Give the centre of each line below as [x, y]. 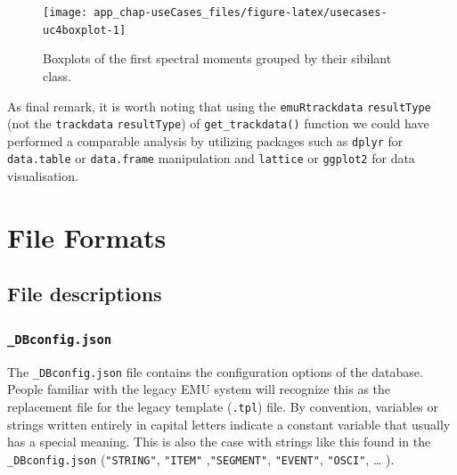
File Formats [87, 237]
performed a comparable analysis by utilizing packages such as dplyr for [205, 140]
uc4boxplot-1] [85, 30]
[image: [65, 12]
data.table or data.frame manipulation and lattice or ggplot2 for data [211, 158]
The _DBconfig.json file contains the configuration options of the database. [215, 371]
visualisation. [43, 176]
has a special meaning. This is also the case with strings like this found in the [219, 442]
